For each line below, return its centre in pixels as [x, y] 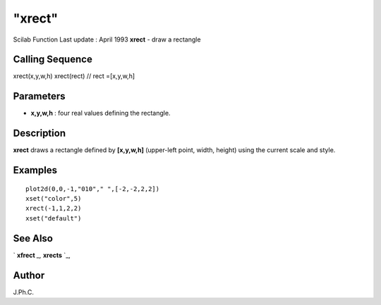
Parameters [39, 96]
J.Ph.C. [24, 292]
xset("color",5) [54, 199]
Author [29, 275]
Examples [35, 170]
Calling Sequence [53, 60]
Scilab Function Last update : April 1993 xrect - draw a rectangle [107, 39]
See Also [33, 238]
